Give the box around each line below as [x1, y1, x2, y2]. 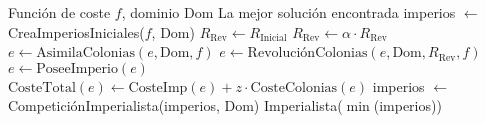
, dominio [121, 2, 180, 22]
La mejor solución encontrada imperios [217, 2, 456, 22]
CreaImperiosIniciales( [8, 21, 145, 42]
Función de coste [8, 2, 111, 22]
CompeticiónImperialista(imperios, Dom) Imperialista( [8, 95, 343, 116]
